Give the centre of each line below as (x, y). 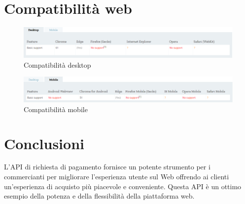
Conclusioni (44, 143)
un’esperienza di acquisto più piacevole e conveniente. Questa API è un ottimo (123, 186)
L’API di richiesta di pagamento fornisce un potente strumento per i (107, 167)
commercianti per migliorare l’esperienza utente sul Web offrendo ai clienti (117, 177)
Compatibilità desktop (57, 64)
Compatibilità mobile (56, 109)
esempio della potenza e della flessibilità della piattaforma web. (99, 196)
